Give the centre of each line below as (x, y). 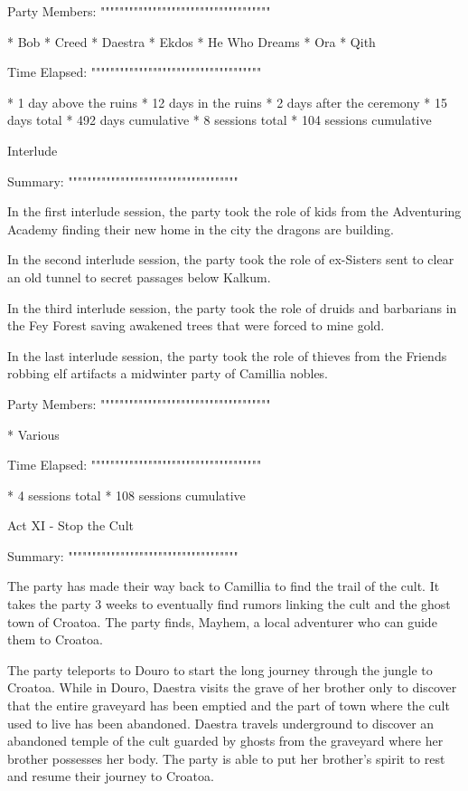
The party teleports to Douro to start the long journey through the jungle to (220, 669)
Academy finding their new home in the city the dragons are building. (201, 229)
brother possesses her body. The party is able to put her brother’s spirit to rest (226, 758)
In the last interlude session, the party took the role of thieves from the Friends (227, 355)
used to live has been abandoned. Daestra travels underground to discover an (221, 723)
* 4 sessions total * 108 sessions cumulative (126, 495)
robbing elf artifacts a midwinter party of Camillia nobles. (168, 373)
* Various (33, 434)
